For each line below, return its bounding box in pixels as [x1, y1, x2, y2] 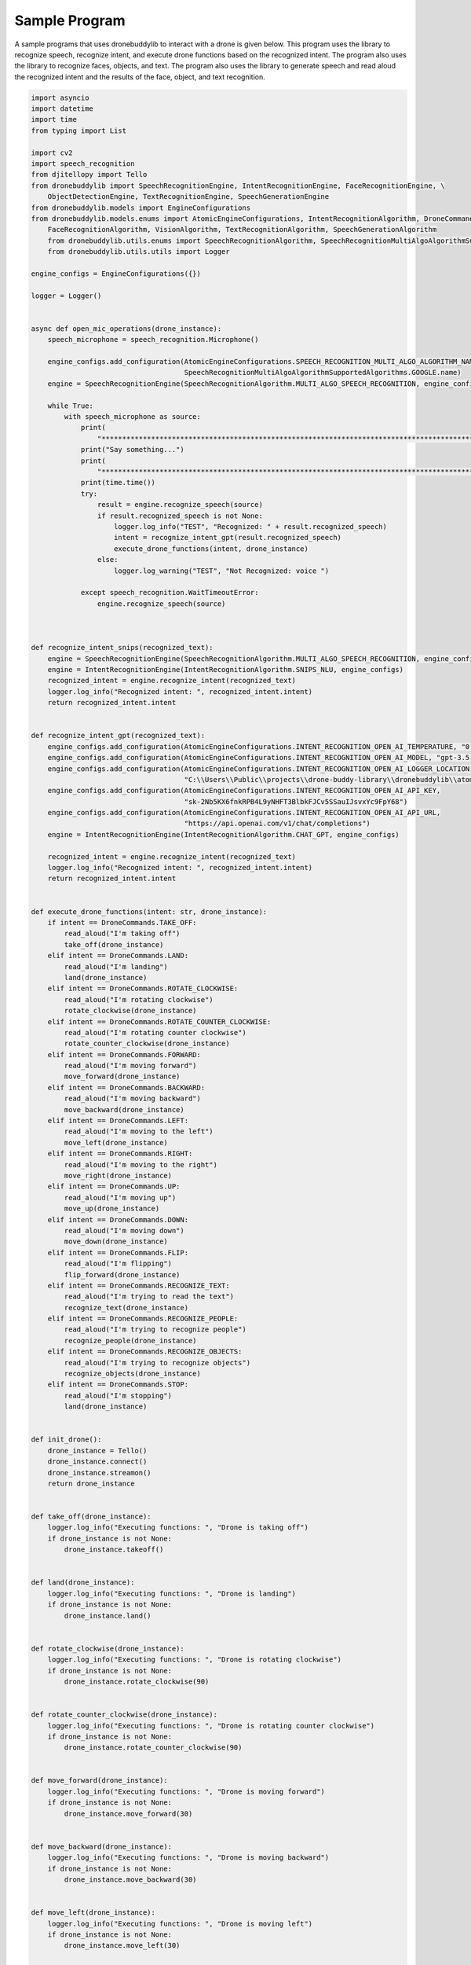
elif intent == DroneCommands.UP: [47, 1182, 181, 1191]
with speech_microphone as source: [64, 413, 202, 421]
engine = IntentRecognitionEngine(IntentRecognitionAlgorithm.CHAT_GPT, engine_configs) [47, 830, 400, 839]
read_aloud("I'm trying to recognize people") [64, 1325, 246, 1334]
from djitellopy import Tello [31, 170, 148, 179]
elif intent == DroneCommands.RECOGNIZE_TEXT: [47, 1281, 231, 1290]
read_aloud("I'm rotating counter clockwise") [64, 1028, 246, 1037]
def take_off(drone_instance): [31, 1512, 152, 1521]
